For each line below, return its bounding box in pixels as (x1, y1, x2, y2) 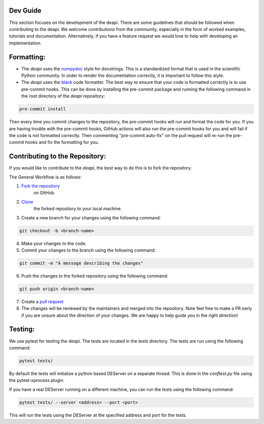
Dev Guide (9, 6, 42, 15)
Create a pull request (21, 299, 64, 305)
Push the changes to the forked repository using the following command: (21, 273, 168, 279)
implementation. (9, 40, 42, 46)
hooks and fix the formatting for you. (25, 140, 99, 145)
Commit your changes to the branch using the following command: (21, 247, 156, 253)
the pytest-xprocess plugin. (9, 377, 65, 383)
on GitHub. (33, 190, 56, 196)
